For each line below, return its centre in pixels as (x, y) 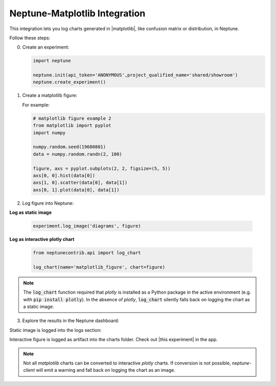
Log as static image (31, 212)
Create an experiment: (46, 47)
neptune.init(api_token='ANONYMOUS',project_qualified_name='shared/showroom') (135, 75)
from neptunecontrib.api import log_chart (87, 253)
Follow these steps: (30, 38)
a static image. (39, 307)
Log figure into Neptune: (48, 203)
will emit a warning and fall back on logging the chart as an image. (106, 370)
